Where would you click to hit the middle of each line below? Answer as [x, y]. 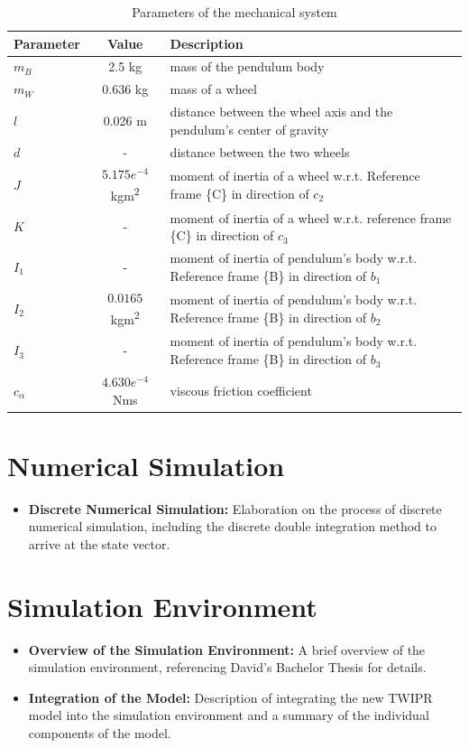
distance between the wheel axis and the [281, 112]
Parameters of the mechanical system [234, 12]
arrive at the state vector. [99, 543]
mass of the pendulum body [247, 66]
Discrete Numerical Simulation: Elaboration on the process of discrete [235, 508]
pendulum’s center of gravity [249, 129]
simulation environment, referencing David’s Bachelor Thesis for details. [227, 667]
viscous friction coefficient [241, 390]
